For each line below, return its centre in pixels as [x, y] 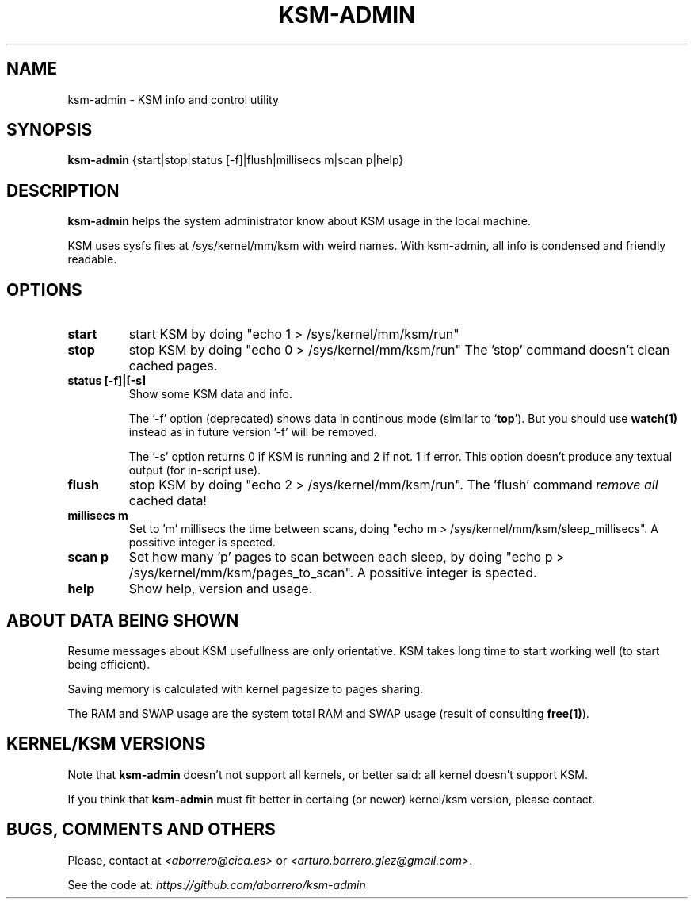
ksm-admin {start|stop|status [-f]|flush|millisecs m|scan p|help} [236, 160]
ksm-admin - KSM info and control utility [173, 99]
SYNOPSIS [50, 130]
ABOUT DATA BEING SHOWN [123, 620]
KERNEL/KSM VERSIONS [106, 744]
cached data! [168, 501]
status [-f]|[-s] [107, 381]
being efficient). [109, 664]
